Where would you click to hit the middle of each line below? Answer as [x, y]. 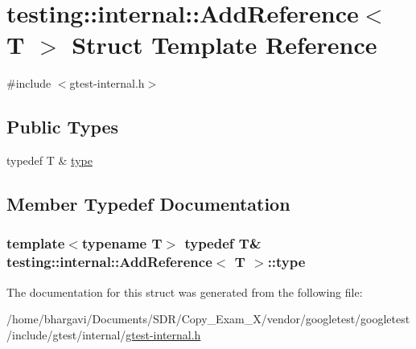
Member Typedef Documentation [148, 204]
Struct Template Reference [224, 45]
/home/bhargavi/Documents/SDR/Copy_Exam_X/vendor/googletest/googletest [208, 319]
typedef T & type [49, 160]
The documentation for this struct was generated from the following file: [185, 292]
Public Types [63, 127]
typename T [122, 243]
